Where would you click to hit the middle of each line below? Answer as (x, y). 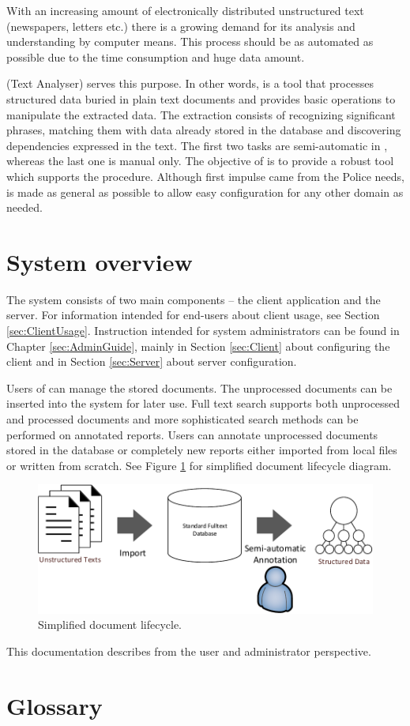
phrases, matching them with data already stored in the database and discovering (204, 130)
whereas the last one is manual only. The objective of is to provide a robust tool (200, 161)
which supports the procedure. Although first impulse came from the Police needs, (205, 176)
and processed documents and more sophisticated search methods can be (182, 419)
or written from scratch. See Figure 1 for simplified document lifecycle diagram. (199, 465)
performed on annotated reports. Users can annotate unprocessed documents (192, 434)
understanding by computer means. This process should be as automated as (190, 41)
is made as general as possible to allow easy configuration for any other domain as (205, 192)
